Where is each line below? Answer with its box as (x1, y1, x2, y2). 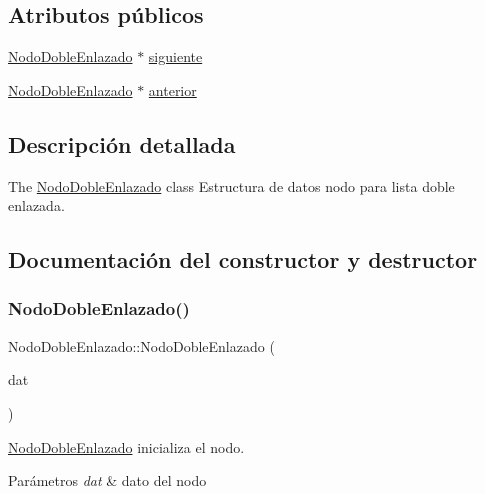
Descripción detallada (8, 128, 236, 159)
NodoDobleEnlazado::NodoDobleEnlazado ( (8, 335, 275, 356)
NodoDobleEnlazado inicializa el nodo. (8, 436, 245, 457)
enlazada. (8, 195, 65, 216)
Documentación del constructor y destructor (8, 244, 478, 275)
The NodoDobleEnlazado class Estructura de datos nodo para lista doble (8, 175, 455, 196)
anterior (148, 79, 197, 100)
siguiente (148, 46, 203, 67)
